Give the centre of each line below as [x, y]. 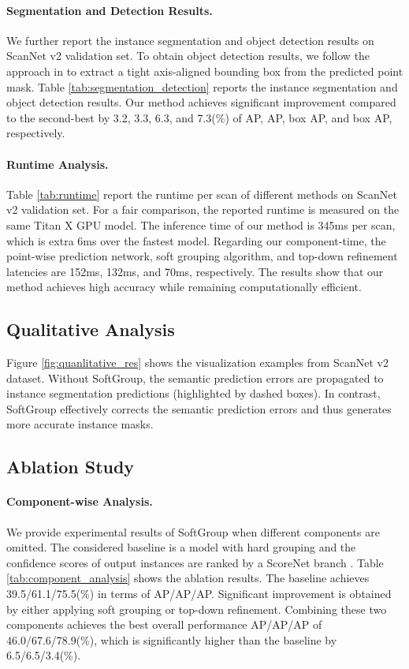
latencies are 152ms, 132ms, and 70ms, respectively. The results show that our [195, 271]
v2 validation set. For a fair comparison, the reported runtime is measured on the [203, 209]
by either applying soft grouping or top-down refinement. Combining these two [197, 609]
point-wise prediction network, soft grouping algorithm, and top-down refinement [202, 256]
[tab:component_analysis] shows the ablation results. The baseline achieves [188, 578]
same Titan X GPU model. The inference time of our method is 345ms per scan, [201, 224]
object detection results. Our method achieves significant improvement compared [201, 102]
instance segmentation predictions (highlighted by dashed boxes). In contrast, [193, 393]
